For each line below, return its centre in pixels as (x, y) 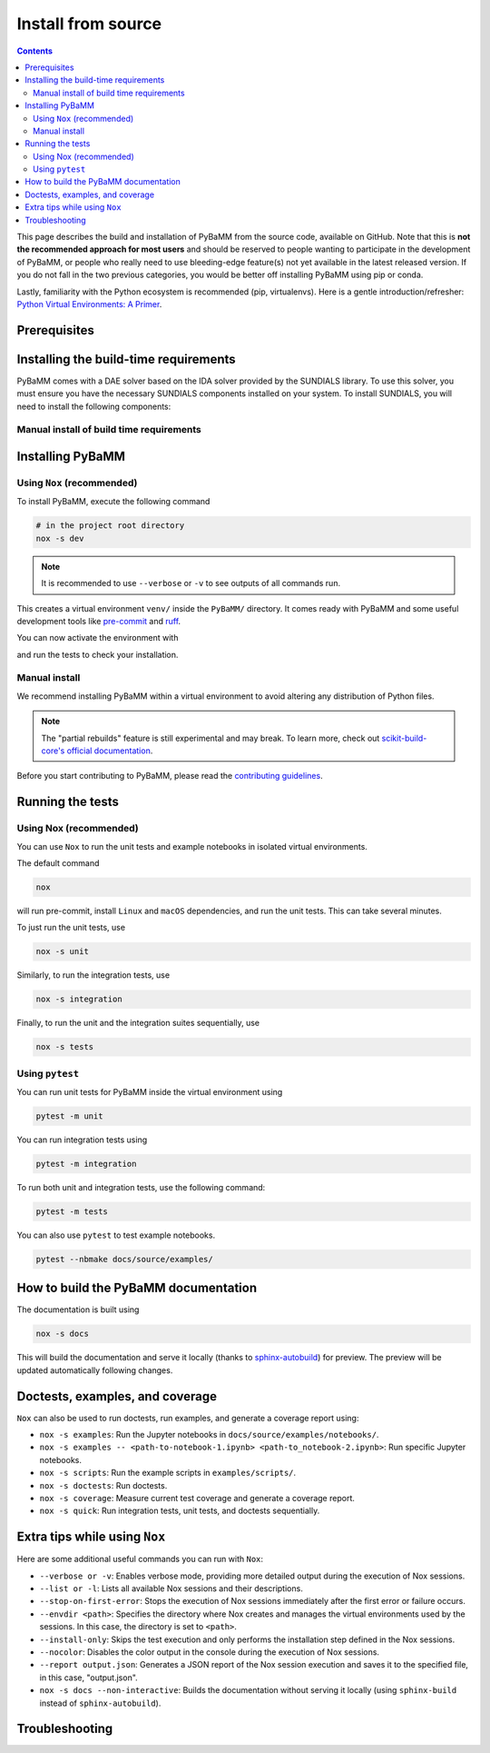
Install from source (89, 24)
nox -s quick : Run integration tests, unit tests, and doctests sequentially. (180, 1511)
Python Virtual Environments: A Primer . (89, 304)
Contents (35, 51)
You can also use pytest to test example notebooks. (116, 1235)
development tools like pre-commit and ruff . (99, 621)
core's (53, 751)
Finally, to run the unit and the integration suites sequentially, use (138, 1023)
